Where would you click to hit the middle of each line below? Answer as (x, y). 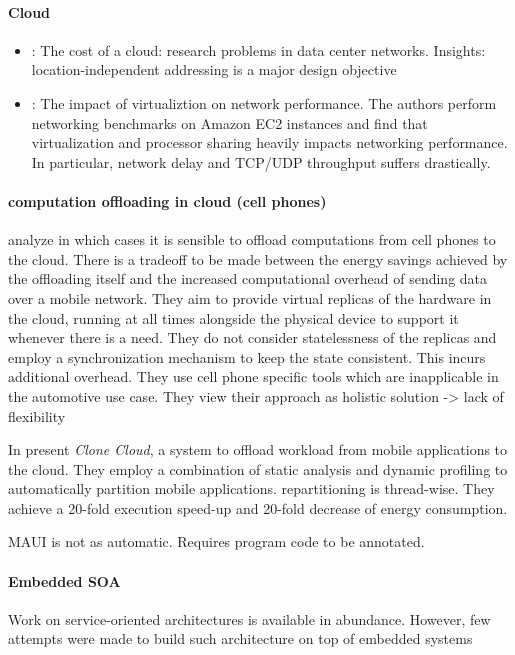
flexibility (37, 415)
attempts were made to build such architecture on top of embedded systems (240, 638)
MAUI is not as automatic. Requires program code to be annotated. (216, 541)
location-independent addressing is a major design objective (214, 69)
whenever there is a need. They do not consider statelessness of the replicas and (252, 337)
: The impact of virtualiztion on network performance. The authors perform (264, 102)
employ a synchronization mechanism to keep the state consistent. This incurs (247, 356)
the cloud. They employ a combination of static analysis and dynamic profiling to (258, 468)
